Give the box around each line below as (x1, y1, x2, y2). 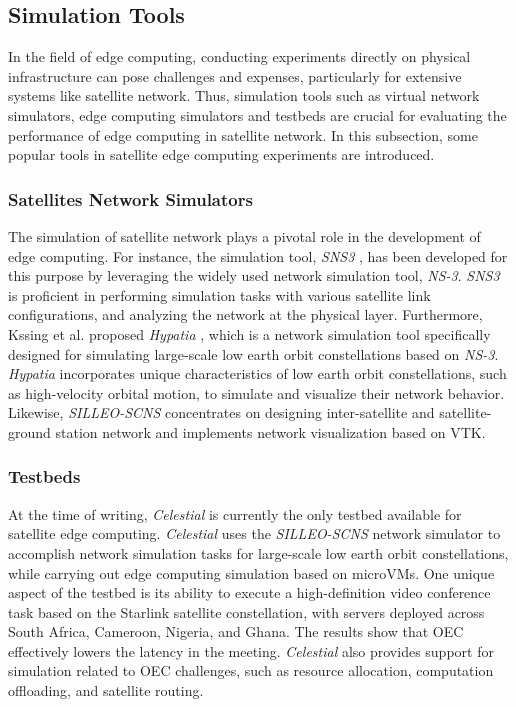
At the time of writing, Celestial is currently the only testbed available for (8, 503, 462, 524)
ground (8, 421, 51, 442)
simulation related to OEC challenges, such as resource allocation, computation (8, 660, 494, 681)
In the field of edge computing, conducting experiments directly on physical (8, 46, 471, 67)
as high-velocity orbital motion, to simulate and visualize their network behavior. (8, 382, 505, 403)
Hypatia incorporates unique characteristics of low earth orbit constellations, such (8, 363, 507, 384)
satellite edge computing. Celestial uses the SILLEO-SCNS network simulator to (8, 523, 501, 544)
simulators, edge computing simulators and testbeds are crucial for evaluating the (8, 104, 507, 125)
